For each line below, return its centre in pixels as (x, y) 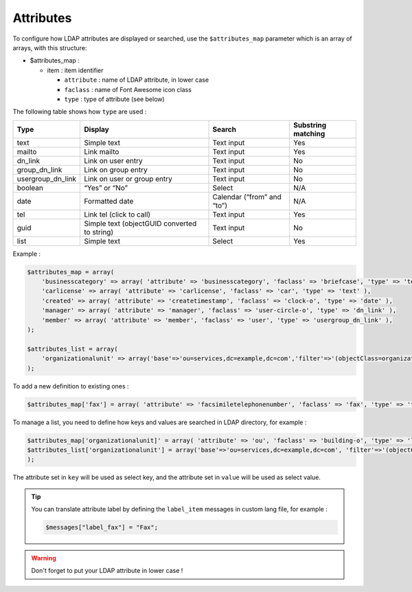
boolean (30, 188)
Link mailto (101, 151)
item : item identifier (75, 70)
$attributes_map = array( (71, 272)
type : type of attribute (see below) (114, 99)
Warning (44, 558)
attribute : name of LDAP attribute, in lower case (137, 80)
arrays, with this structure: (50, 47)
